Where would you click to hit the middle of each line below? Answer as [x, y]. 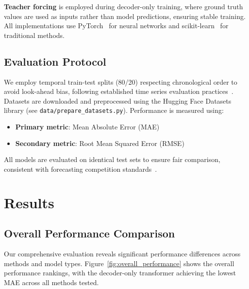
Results [29, 202]
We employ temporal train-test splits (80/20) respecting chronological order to [121, 81]
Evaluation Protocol [55, 61]
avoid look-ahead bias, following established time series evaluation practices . [119, 91]
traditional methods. [34, 35]
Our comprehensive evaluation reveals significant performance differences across [122, 253]
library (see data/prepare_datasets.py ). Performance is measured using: [114, 110]
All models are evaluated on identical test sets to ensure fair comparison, [112, 159]
